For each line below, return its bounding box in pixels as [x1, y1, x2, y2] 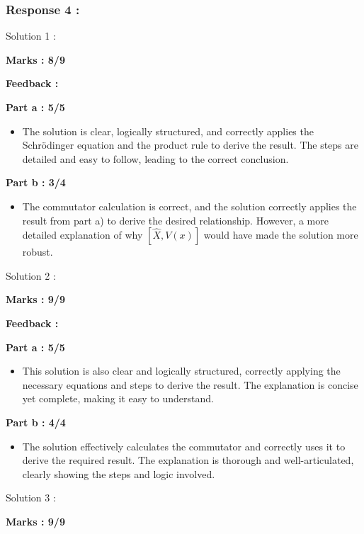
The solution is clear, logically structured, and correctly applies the [22, 123, 314, 138]
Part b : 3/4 [6, 175, 66, 190]
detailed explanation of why [22, 227, 143, 242]
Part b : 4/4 [6, 414, 66, 429]
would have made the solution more [203, 227, 358, 242]
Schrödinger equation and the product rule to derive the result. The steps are [22, 137, 358, 152]
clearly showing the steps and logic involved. [22, 466, 215, 481]
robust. [22, 244, 53, 259]
